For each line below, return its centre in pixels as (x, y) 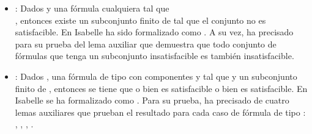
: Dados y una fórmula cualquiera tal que (92, 8)
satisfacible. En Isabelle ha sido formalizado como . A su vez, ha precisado (154, 32)
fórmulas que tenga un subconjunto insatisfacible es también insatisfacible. (154, 56)
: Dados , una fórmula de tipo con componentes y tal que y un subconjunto (156, 76)
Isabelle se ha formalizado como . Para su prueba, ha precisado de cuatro (152, 100)
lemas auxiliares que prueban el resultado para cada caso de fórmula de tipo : (160, 112)
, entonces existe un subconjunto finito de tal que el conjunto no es (140, 20)
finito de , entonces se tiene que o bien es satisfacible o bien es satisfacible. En (161, 88)
